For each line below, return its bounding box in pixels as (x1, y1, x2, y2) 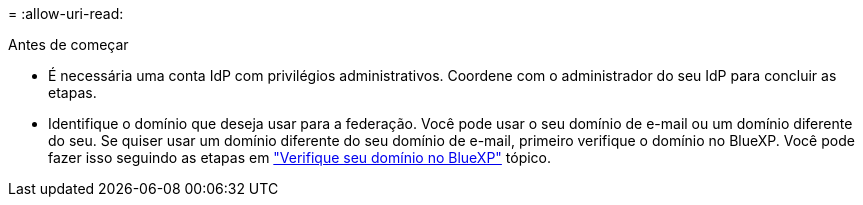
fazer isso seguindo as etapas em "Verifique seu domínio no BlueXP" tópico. (48, 149, 552, 166)
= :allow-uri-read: (8, 5, 124, 22)
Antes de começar (8, 36, 129, 53)
